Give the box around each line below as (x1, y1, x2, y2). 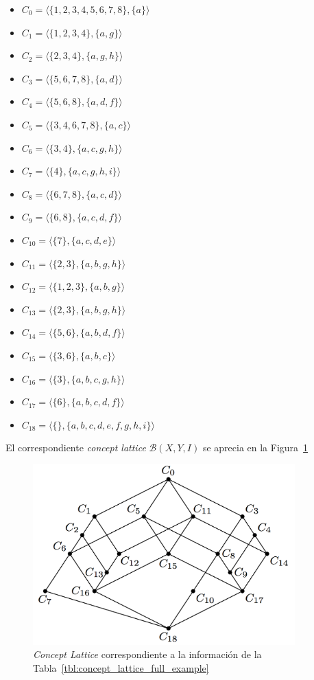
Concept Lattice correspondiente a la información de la (33, 647, 262, 661)
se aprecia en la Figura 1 (202, 440, 309, 455)
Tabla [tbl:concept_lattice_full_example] (33, 660, 209, 675)
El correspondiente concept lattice (5, 440, 146, 455)
